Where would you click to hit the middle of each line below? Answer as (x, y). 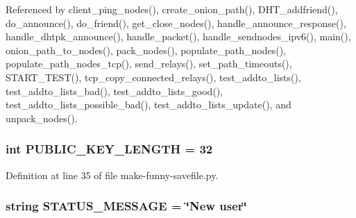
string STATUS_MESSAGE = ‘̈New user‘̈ (126, 206)
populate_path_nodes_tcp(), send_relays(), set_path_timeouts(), (149, 64)
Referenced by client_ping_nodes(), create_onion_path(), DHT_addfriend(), (172, 9)
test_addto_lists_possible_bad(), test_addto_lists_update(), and (149, 104)
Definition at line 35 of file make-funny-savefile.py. (112, 175)
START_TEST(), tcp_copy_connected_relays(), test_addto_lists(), (153, 77)
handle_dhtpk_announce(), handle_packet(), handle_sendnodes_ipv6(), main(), (178, 36)
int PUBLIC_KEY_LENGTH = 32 (109, 149)
